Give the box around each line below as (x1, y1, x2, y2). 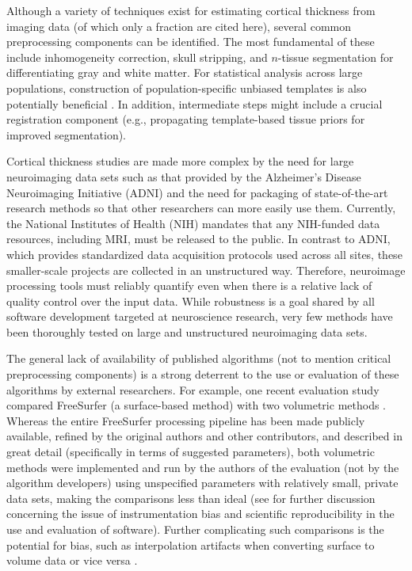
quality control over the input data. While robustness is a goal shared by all (6, 292, 375, 309)
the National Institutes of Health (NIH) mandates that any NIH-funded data (6, 215, 380, 231)
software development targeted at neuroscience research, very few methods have (6, 308, 393, 325)
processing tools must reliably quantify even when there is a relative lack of (6, 277, 372, 294)
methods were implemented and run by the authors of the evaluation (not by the (6, 459, 399, 475)
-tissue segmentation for (277, 48, 394, 65)
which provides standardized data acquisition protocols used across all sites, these (6, 246, 402, 262)
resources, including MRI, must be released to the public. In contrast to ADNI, (6, 230, 391, 247)
